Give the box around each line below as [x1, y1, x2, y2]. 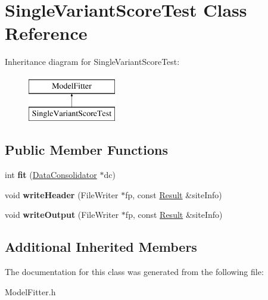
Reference [5, 21, 88, 45]
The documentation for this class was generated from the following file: [5, 265, 264, 278]
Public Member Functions [5, 140, 168, 159]
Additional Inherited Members [5, 237, 197, 256]
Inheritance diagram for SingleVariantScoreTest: [5, 55, 180, 68]
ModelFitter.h [5, 285, 56, 298]
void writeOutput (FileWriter [5, 208, 119, 221]
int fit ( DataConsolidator [5, 168, 97, 181]
